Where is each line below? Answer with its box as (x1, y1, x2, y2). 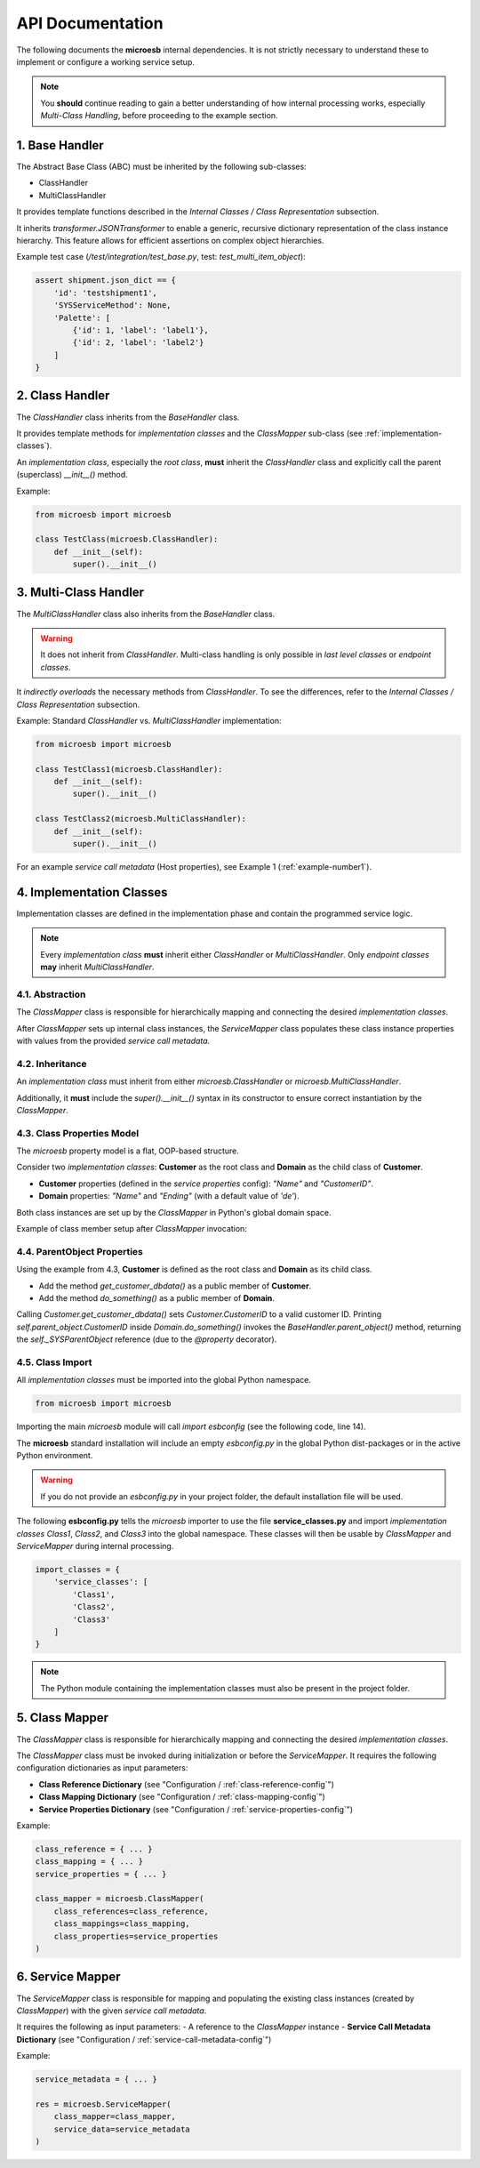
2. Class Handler (16, 388, 110, 404)
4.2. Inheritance (16, 1057, 88, 1070)
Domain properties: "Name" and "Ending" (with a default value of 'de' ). (38, 1191, 300, 1201)
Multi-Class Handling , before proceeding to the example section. (40, 110, 279, 121)
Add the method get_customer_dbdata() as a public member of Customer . (38, 1281, 312, 1291)
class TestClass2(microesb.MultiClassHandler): (35, 814, 246, 824)
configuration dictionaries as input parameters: (16, 1763, 188, 1773)
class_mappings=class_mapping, (53, 1919, 190, 1929)
